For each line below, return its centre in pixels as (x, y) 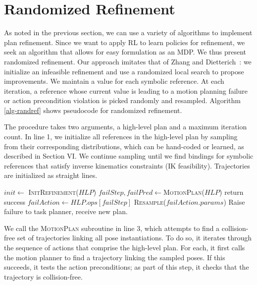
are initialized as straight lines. (51, 175)
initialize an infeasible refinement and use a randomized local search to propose (124, 71)
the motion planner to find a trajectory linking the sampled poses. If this (115, 257)
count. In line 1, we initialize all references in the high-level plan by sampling (121, 137)
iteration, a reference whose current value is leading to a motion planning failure (126, 90)
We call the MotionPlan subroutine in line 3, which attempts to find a (112, 228)
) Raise (234, 201)
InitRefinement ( (53, 192)
